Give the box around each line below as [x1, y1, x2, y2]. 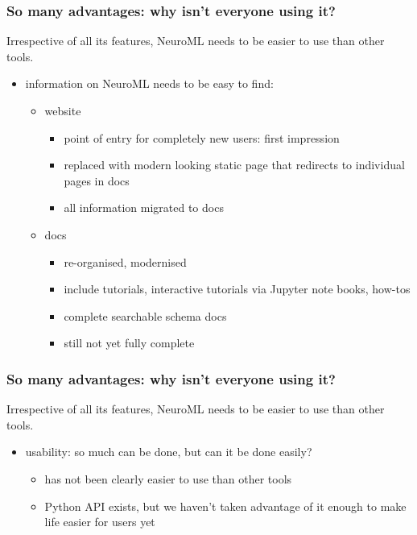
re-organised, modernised [64, 253, 187, 270]
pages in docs [64, 172, 130, 189]
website [44, 102, 81, 118]
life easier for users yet [44, 513, 155, 530]
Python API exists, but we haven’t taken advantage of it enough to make [44, 497, 407, 514]
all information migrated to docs [64, 199, 224, 216]
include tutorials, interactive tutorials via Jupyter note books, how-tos [64, 280, 411, 297]
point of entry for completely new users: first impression [64, 129, 340, 146]
